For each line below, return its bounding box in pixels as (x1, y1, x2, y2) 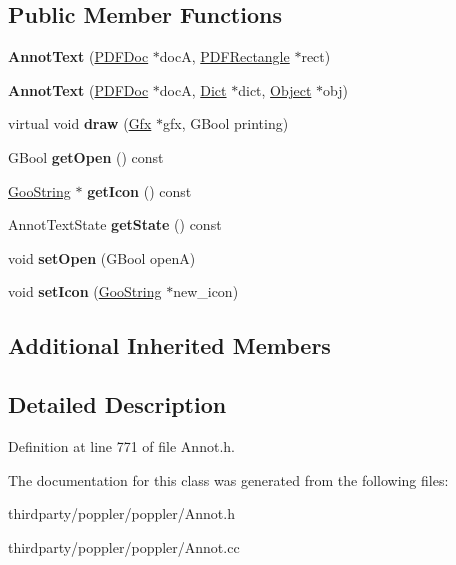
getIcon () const (87, 180, 192, 201)
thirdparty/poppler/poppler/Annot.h (8, 503, 235, 524)
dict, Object (238, 79, 312, 100)
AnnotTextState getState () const (8, 214, 222, 235)
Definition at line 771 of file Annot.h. (8, 435, 235, 456)
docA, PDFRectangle (159, 46, 290, 67)
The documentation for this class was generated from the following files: (8, 469, 449, 490)
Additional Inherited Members (8, 330, 331, 361)
